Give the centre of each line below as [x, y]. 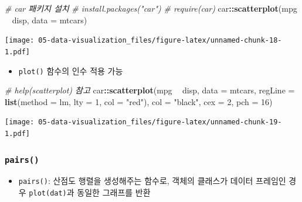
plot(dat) [48, 194]
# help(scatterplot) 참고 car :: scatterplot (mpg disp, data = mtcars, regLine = [150, 90]
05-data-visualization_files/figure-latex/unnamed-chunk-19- [160, 122]
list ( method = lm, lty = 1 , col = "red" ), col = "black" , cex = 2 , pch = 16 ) [139, 101]
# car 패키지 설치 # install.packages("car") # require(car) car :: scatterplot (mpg [151, 8]
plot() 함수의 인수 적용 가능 [71, 70]
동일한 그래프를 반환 [114, 192]
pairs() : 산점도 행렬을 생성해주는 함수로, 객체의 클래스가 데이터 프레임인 [152, 181]
